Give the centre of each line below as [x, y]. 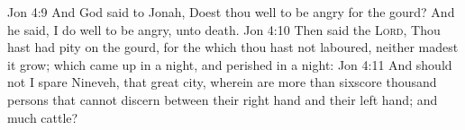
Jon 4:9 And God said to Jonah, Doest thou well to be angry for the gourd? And [231, 12]
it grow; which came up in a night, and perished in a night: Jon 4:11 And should [230, 64]
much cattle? [43, 117]
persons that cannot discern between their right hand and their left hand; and [223, 99]
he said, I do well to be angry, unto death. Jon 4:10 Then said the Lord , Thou [224, 29]
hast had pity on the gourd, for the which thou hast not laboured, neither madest [233, 47]
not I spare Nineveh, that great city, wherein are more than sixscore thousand [222, 82]
